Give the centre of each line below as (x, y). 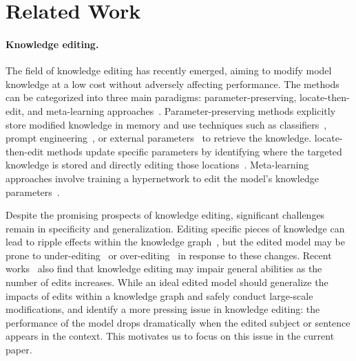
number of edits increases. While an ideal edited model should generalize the (167, 282)
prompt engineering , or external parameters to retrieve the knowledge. (159, 138)
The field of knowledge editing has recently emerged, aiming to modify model (169, 70)
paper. (19, 350)
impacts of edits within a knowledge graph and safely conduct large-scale (159, 295)
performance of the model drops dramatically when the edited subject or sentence (178, 322)
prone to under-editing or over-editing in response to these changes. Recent (169, 255)
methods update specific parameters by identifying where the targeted (194, 151)
